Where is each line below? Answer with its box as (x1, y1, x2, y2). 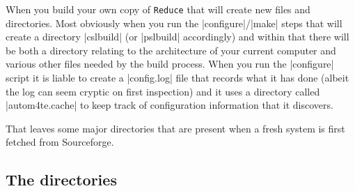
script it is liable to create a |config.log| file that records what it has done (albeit (6, 70, 349, 85)
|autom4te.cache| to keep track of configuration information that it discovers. (6, 98, 333, 112)
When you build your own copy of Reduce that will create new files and (6, 2, 310, 16)
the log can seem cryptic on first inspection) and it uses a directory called (6, 84, 320, 98)
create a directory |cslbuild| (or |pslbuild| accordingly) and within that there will (6, 29, 349, 44)
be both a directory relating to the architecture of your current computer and (6, 43, 336, 57)
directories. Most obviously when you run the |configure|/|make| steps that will (6, 15, 342, 30)
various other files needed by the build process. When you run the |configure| (6, 56, 334, 71)
